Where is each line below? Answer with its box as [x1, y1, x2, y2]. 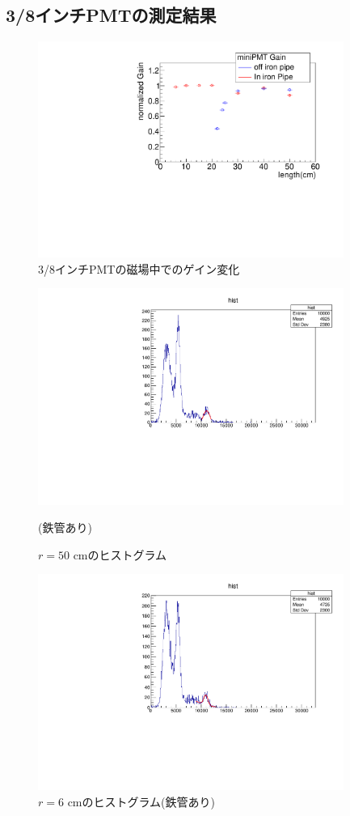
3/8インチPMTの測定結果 [6, 2, 217, 28]
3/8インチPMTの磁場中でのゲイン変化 [38, 260, 240, 277]
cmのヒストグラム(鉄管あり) [67, 793, 215, 810]
